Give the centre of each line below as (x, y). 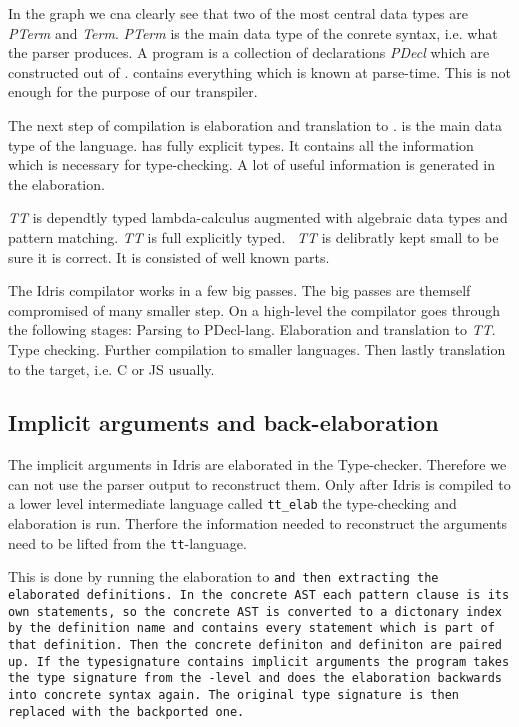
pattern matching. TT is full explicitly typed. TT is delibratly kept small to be (253, 236)
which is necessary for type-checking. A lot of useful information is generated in (252, 164)
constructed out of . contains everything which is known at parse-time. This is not (260, 71)
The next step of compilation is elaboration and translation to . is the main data (255, 124)
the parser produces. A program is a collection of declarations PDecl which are (249, 52)
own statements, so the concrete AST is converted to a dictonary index (255, 611)
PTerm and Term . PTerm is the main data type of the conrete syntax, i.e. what (253, 32)
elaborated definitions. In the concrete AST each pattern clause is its (259, 595)
